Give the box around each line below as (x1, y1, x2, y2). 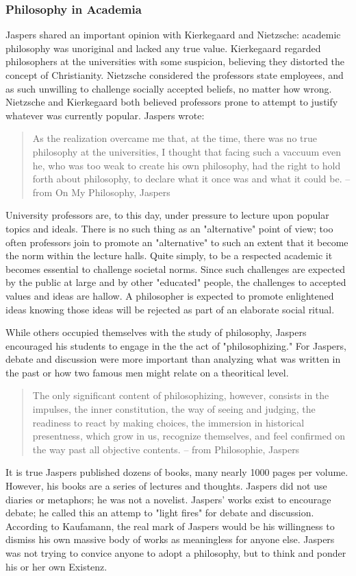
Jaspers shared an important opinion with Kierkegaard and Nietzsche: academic (5, 27, 341, 42)
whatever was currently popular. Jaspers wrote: (5, 108, 205, 122)
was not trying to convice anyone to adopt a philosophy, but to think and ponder (5, 546, 346, 560)
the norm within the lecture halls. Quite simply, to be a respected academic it (5, 248, 333, 263)
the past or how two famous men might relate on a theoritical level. (5, 365, 289, 379)
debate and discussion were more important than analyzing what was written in (5, 352, 341, 366)
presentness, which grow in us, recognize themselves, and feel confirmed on (32, 429, 346, 443)
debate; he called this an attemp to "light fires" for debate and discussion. (5, 505, 314, 520)
